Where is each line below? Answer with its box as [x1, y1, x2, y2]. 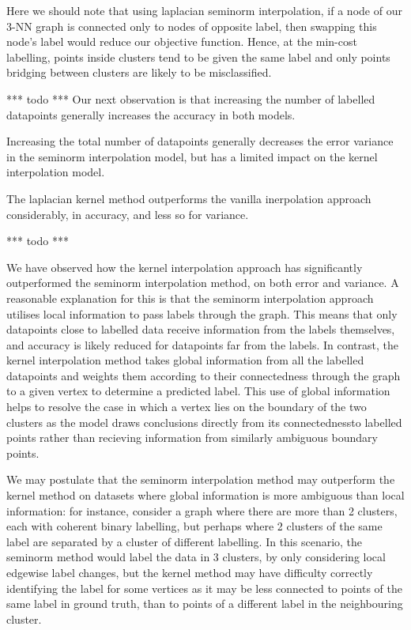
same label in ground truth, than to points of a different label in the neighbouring [6, 595, 403, 612]
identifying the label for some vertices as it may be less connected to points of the [6, 579, 402, 596]
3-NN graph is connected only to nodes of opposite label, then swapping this [6, 17, 377, 34]
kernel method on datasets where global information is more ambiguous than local [6, 487, 405, 504]
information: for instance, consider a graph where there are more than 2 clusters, [6, 502, 398, 519]
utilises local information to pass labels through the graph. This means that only [6, 305, 398, 322]
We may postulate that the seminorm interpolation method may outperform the [6, 471, 395, 488]
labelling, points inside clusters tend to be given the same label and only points [6, 48, 390, 65]
